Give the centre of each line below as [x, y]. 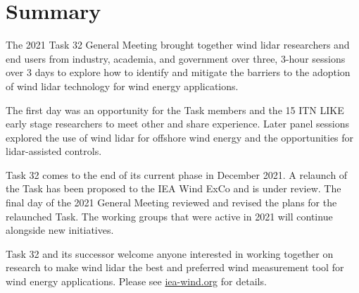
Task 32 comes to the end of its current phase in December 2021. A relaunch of [177, 174]
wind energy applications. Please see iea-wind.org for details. [136, 281]
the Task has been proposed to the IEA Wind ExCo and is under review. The [174, 188]
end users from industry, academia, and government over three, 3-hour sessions [176, 58]
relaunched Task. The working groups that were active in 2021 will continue [169, 216]
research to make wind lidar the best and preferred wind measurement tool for [175, 267]
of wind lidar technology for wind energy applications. [122, 86]
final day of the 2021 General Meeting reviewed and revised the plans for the [171, 202]
